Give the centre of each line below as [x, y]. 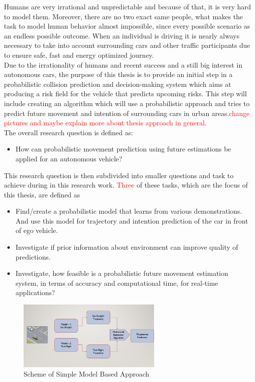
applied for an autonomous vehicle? [69, 158]
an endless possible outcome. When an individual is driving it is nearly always [122, 35]
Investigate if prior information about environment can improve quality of [127, 247]
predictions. [33, 256]
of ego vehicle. [37, 230]
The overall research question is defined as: [69, 132]
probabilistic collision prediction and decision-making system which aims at [118, 84]
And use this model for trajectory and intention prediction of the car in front [132, 220]
